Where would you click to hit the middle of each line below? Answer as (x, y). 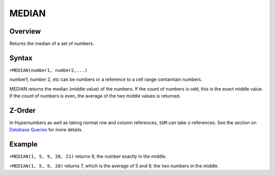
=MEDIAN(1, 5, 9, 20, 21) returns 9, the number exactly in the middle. (88, 156)
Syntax (21, 58)
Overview (25, 31)
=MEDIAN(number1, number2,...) (48, 70)
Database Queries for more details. (46, 130)
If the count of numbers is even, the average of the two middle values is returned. (95, 96)
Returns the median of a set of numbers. (52, 44)
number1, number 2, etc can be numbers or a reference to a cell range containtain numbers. (106, 79)
